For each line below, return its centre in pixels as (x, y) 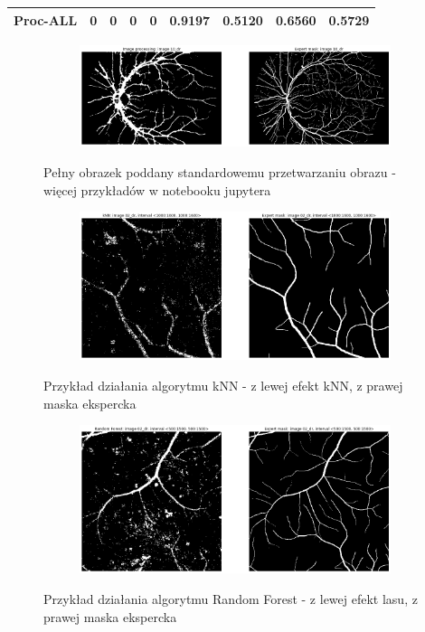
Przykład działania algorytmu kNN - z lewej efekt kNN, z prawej (223, 386)
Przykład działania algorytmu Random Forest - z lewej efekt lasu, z (231, 599)
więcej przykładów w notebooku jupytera (157, 189)
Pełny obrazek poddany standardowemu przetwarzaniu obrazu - (220, 172)
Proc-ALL (46, 19)
